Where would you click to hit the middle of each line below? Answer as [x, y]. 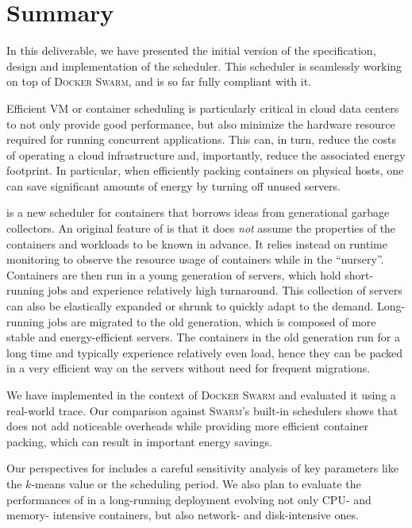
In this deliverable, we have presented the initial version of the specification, [191, 50]
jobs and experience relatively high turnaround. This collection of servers [225, 290]
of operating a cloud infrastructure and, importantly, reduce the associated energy [206, 154]
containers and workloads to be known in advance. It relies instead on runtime [197, 243]
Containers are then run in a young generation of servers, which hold [174, 274]
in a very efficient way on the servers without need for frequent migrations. [189, 368]
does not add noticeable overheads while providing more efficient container [188, 426]
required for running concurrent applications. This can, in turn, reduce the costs [202, 139]
